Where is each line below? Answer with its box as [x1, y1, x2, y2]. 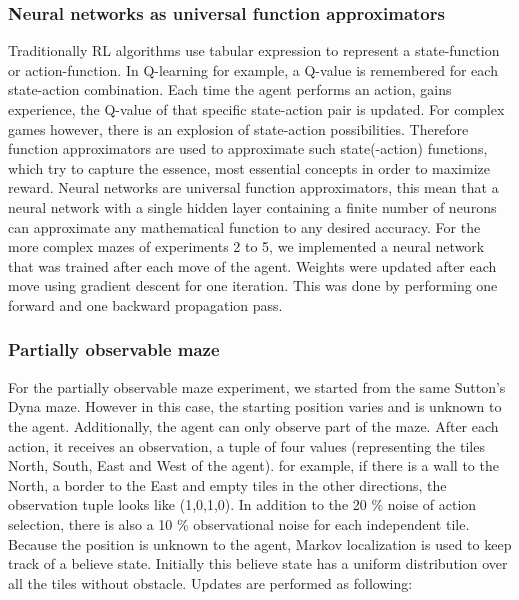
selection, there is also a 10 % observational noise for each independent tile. [8, 513, 470, 534]
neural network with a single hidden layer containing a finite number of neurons [8, 196, 497, 217]
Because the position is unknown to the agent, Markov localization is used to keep [8, 533, 512, 554]
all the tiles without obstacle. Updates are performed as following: [8, 572, 413, 593]
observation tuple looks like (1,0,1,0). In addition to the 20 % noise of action [8, 494, 477, 515]
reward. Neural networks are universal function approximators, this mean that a [8, 177, 499, 198]
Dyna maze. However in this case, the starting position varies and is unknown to [8, 396, 502, 417]
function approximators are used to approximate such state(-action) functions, [8, 138, 488, 159]
